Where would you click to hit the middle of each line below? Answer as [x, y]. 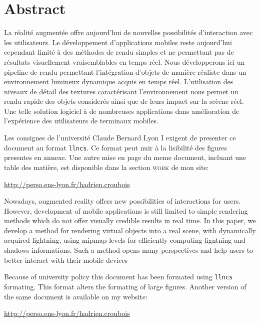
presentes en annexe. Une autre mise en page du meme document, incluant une [125, 157]
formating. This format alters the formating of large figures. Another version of [125, 286]
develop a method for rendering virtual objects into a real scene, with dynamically [130, 230]
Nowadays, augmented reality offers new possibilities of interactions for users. [122, 201]
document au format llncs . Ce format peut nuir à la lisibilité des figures [116, 147]
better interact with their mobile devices [66, 260]
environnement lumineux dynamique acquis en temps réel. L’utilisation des [119, 82]
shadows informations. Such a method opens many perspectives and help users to [129, 250]
